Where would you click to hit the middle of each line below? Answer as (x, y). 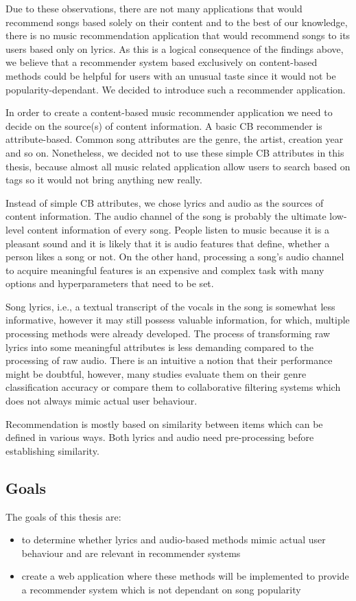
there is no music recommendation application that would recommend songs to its (178, 35)
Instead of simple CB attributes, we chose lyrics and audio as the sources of (165, 202)
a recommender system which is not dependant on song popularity (161, 589)
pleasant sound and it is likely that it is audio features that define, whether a (168, 243)
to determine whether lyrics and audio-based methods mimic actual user (174, 540)
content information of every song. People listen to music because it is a (178, 229)
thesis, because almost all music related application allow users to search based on (178, 166)
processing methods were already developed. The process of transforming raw (168, 333)
